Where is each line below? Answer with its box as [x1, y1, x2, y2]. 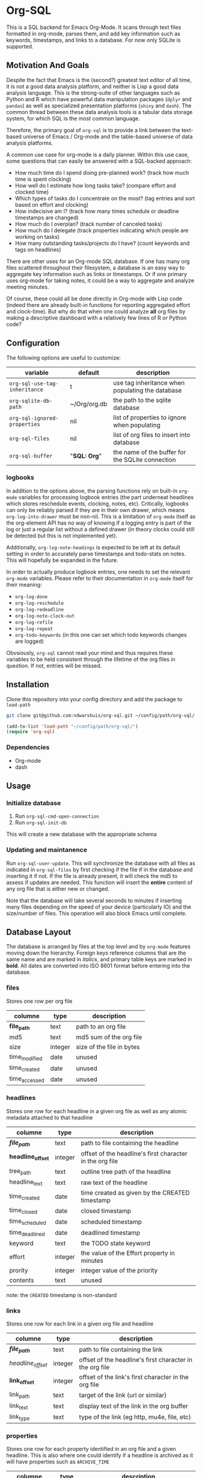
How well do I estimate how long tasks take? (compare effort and [14, 182, 176, 189]
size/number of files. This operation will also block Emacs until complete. [6, 909, 187, 917]
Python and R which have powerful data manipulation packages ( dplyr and [6, 95, 192, 103]
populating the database [113, 386, 182, 394]
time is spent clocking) [14, 175, 72, 183]
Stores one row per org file [6, 997, 73, 1005]
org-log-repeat [14, 625, 54, 632]
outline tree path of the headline [81, 1167, 171, 1176]
